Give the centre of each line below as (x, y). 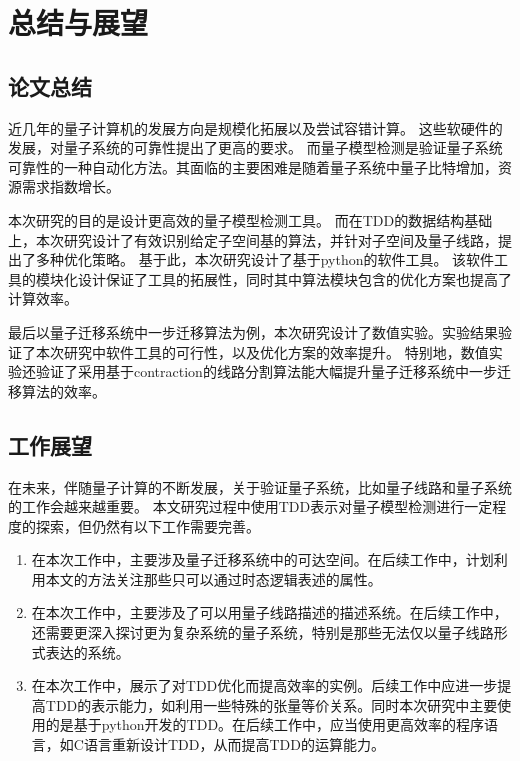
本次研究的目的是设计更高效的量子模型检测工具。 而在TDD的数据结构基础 (250, 219)
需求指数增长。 (70, 186)
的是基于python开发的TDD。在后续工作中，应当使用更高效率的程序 (265, 724)
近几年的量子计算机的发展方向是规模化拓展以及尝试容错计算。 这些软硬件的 (255, 127)
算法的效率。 (63, 390)
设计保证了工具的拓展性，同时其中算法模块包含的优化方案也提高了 (294, 278)
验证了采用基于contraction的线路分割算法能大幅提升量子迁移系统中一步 (266, 371)
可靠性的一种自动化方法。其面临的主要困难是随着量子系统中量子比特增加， (253, 166)
